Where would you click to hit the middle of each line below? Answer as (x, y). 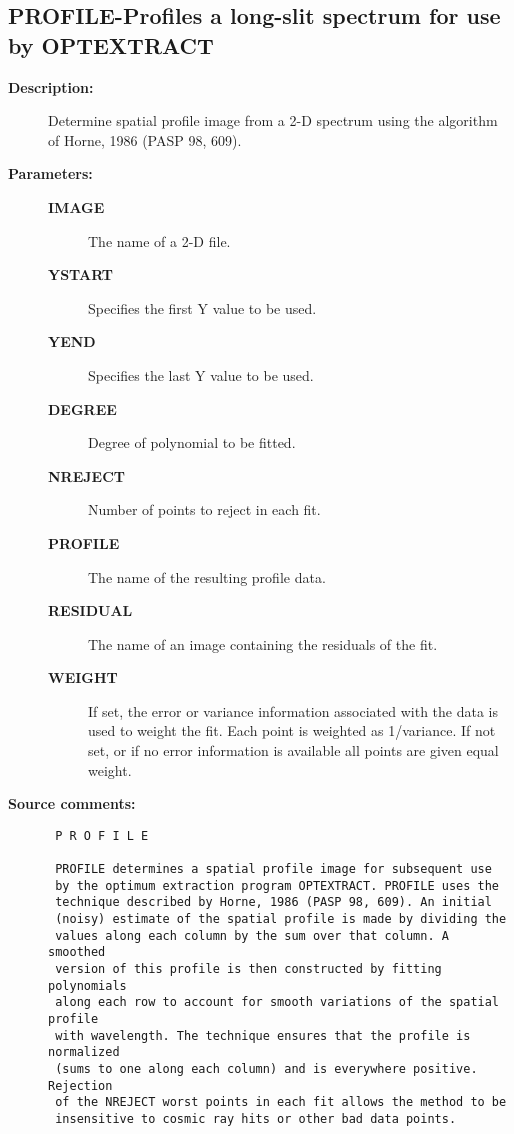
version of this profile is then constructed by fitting (248, 969)
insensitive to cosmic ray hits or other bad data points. (256, 1119)
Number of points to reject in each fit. (204, 509)
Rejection (80, 1085)
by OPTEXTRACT (111, 44)
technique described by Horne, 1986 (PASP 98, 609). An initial (273, 902)
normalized (84, 1052)
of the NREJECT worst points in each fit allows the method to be (281, 1102)
